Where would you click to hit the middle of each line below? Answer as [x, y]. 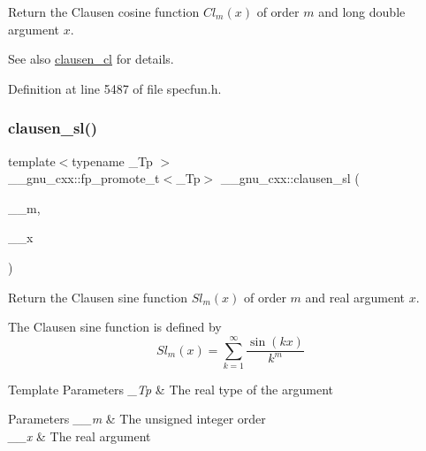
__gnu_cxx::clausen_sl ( [290, 178]
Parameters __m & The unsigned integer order [137, 419]
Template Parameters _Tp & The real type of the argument [171, 389]
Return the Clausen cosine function [104, 11]
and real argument [355, 297]
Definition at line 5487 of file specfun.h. [115, 88]
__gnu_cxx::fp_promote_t [84, 178]
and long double [362, 11]
